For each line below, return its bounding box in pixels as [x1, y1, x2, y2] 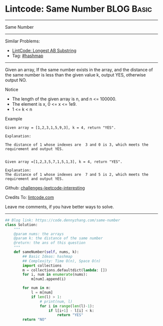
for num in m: [22, 286, 51, 290]
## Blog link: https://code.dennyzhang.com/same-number [5, 218, 120, 223]
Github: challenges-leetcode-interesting [5, 185, 85, 191]
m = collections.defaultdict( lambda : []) [22, 268, 108, 272]
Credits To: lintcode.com [5, 194, 54, 200]
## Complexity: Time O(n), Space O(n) [22, 258, 101, 264]
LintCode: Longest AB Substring [12, 47, 77, 53]
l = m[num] [31, 290, 53, 295]
